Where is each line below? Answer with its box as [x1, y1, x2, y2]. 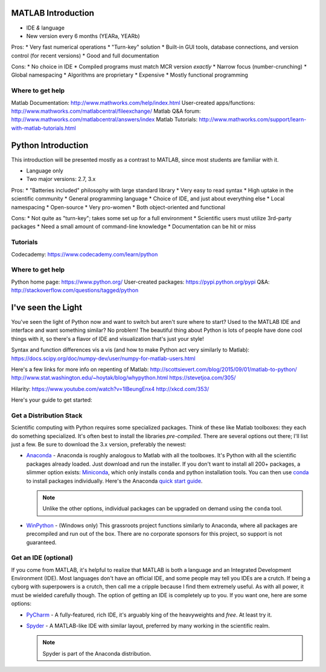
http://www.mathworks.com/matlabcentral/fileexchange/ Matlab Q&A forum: [11, 107, 202, 115]
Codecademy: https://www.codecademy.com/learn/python [11, 250, 158, 258]
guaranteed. [26, 539, 57, 546]
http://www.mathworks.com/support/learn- [199, 116, 307, 123]
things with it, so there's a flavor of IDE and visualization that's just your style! [11, 335, 205, 342]
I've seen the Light [11, 302, 83, 312]
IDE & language [26, 24, 65, 31]
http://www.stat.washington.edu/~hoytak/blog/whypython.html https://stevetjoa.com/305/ [11, 374, 236, 381]
